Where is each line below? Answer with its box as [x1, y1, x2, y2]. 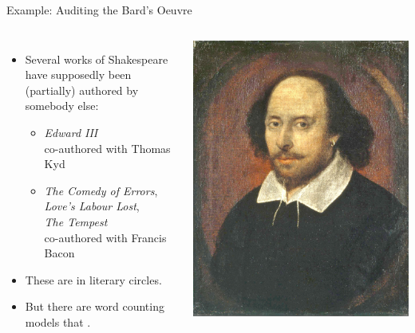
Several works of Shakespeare [25, 50, 168, 67]
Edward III [44, 123, 98, 140]
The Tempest [44, 213, 108, 229]
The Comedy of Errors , [44, 182, 158, 198]
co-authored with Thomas [44, 139, 171, 156]
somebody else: [25, 97, 99, 114]
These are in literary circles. [25, 271, 162, 288]
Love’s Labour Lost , [44, 198, 140, 214]
